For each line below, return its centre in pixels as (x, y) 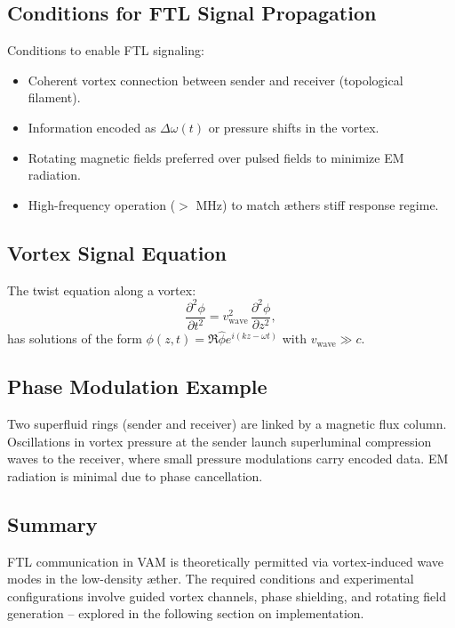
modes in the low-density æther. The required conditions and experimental (211, 579)
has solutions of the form (75, 338)
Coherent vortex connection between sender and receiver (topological (216, 80)
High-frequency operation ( (102, 204)
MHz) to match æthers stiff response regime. (317, 204)
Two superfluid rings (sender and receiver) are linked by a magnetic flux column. (227, 424)
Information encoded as (92, 127)
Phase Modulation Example (137, 386)
